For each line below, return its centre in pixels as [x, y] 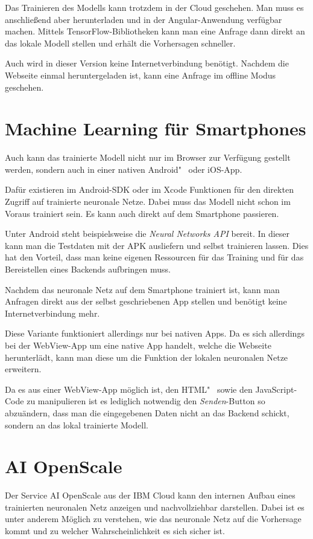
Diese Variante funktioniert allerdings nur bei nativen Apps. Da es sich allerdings [155, 333]
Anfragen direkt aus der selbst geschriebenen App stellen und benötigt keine [146, 301]
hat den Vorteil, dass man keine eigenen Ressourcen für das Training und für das [154, 257]
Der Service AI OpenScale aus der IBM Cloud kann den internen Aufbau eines [150, 495]
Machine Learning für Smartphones [156, 128]
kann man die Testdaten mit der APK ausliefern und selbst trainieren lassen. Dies [157, 245]
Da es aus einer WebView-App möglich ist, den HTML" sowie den [129, 389]
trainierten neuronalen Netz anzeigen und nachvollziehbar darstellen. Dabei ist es [155, 507]
